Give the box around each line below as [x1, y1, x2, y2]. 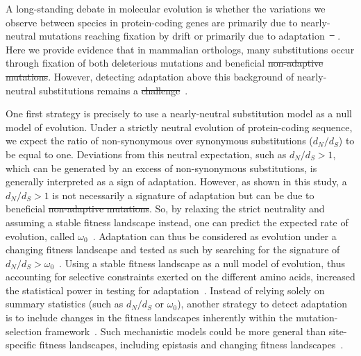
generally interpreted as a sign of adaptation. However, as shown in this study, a [6, 174, 347, 189]
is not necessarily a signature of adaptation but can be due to [52, 187, 314, 202]
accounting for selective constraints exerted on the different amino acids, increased [6, 269, 355, 284]
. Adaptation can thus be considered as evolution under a [92, 228, 337, 243]
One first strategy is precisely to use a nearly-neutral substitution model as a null [6, 106, 352, 121]
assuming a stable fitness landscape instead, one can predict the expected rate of [6, 214, 349, 229]
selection [6, 323, 42, 338]
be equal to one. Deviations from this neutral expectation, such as [6, 146, 287, 161]
